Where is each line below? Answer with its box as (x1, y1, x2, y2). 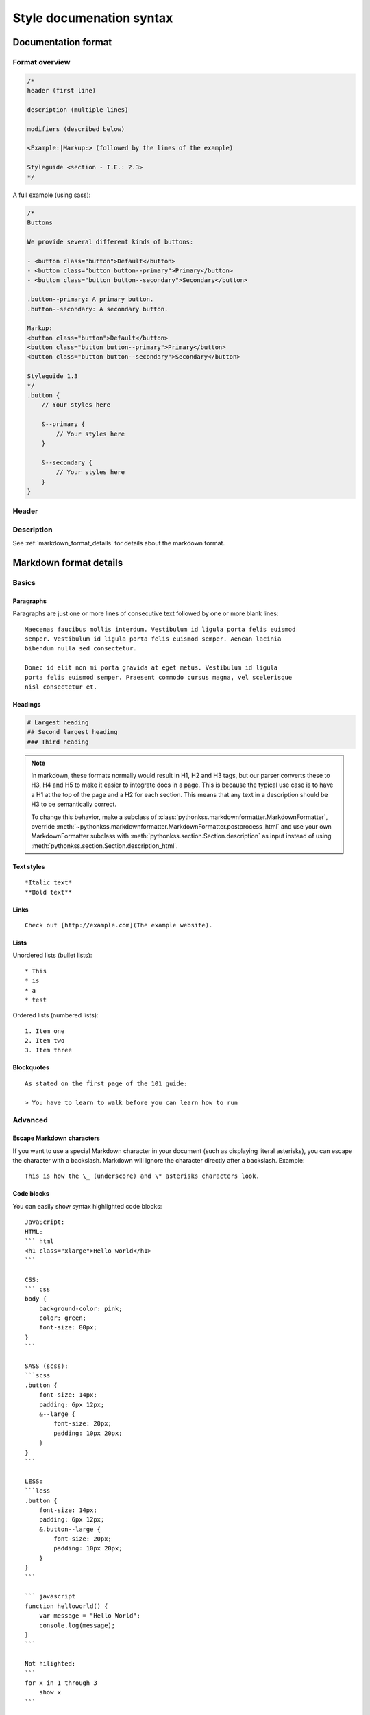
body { (25, 1295, 47, 1303)
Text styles (12, 862, 45, 871)
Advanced (12, 1115, 48, 1125)
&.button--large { (38, 1525, 101, 1533)
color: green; (38, 1314, 87, 1322)
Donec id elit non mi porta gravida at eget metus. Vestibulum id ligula (25, 664, 278, 672)
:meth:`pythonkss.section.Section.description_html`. (31, 841, 178, 850)
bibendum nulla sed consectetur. (25, 645, 137, 652)
